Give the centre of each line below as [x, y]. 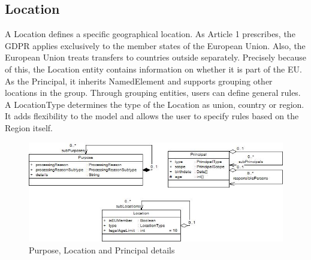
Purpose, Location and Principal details [102, 250]
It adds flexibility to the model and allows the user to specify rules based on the [152, 116]
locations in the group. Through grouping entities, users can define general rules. [153, 93]
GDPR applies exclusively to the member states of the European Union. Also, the [155, 45]
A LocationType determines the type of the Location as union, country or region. [155, 104]
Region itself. [29, 127]
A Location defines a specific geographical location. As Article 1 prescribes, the [150, 34]
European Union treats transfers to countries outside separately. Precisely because [155, 57]
